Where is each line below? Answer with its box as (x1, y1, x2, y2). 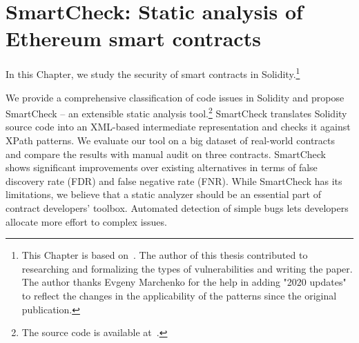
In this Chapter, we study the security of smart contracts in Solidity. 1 (6, 65, 300, 81)
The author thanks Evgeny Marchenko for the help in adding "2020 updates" (21, 275, 347, 289)
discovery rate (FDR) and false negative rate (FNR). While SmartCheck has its (6, 173, 342, 188)
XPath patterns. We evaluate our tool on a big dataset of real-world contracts (6, 133, 336, 147)
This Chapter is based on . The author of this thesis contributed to (21, 248, 308, 262)
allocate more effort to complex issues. (6, 214, 167, 228)
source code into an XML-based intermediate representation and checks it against (6, 119, 351, 134)
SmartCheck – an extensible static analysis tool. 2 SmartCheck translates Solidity (6, 104, 347, 120)
